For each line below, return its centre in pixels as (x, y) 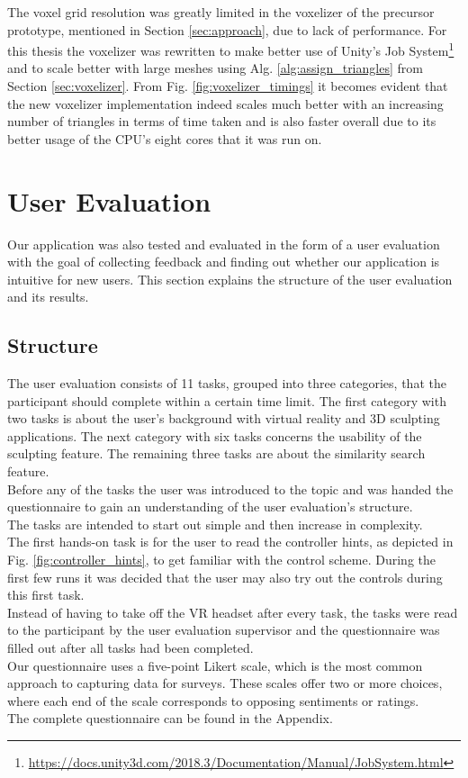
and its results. (48, 297)
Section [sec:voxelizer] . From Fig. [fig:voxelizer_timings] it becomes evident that (228, 86)
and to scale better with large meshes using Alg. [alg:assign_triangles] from (215, 68)
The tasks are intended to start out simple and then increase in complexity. (215, 524)
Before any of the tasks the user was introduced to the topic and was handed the (230, 489)
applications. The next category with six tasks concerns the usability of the (215, 435)
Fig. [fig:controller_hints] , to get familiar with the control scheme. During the (222, 560)
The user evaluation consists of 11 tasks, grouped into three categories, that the (227, 383)
